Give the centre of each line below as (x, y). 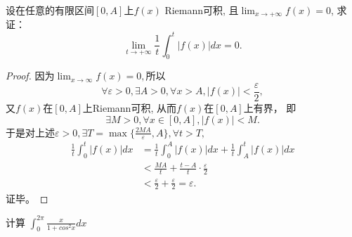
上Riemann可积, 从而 (129, 108)
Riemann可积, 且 (202, 10)
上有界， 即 (270, 108)
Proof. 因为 (30, 76)
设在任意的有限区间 (50, 10)
